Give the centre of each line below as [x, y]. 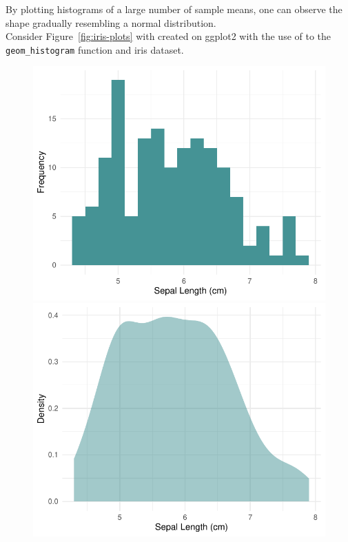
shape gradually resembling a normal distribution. [111, 22]
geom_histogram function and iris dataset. [95, 49]
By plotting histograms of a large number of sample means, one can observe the [174, 9]
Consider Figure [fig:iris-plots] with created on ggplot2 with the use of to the [168, 36]
